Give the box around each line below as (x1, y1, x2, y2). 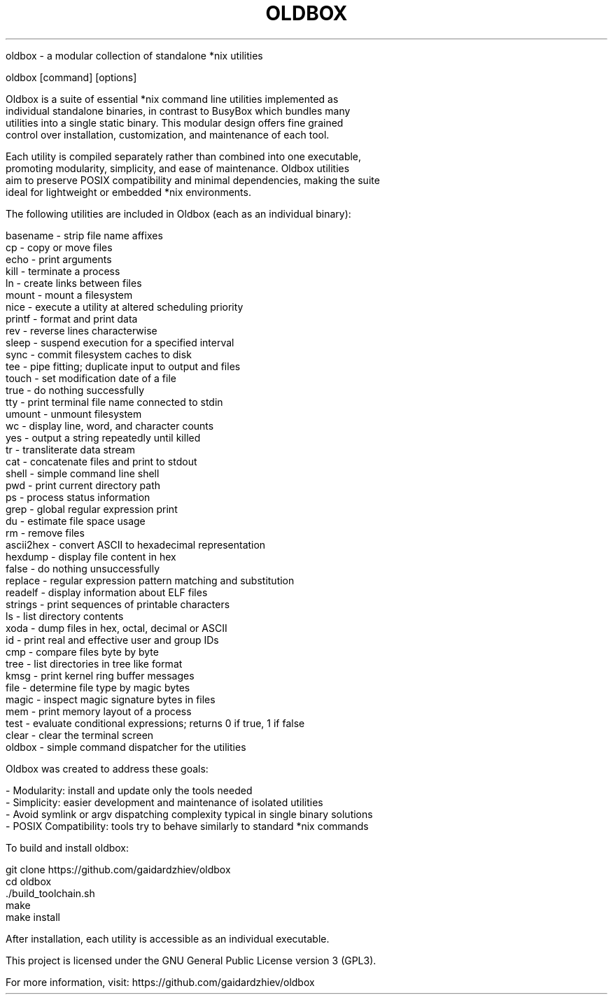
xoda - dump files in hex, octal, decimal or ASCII (6, 621, 227, 634)
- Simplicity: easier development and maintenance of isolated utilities (6, 796, 323, 808)
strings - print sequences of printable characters (6, 598, 230, 610)
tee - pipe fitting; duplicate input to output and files (6, 360, 241, 372)
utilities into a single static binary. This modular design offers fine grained (6, 116, 344, 129)
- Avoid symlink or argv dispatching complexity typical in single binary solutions (6, 808, 373, 820)
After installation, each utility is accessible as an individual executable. (6, 932, 330, 945)
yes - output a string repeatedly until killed (6, 431, 201, 444)
